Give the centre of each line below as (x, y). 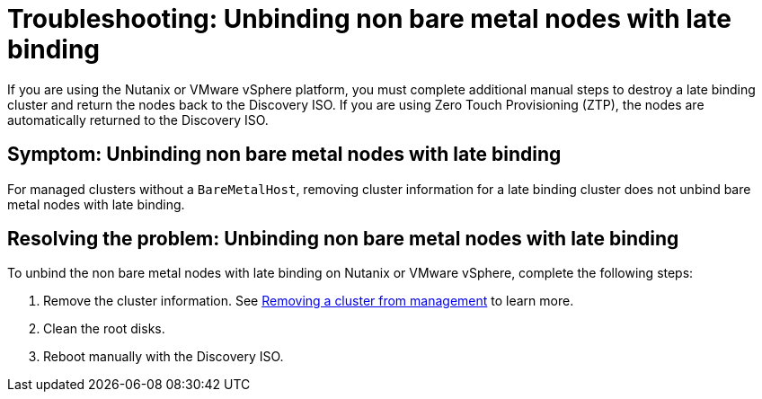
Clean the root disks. (104, 329)
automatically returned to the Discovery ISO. (138, 120)
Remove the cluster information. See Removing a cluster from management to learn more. (309, 301)
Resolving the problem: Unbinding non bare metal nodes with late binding (343, 239)
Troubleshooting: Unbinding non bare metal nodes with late (369, 19)
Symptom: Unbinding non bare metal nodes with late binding (284, 155)
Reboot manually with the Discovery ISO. (164, 357)
